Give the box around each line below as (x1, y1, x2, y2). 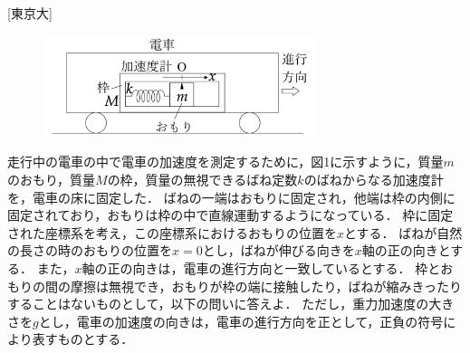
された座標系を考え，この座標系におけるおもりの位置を (7, 223, 337, 242)
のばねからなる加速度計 (303, 169, 444, 188)
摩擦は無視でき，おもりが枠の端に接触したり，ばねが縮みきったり (70, 276, 463, 295)
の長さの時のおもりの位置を (7, 241, 172, 260)
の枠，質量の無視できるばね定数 (107, 169, 298, 188)
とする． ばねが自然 (344, 223, 463, 242)
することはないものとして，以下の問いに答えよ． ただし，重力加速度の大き (7, 294, 455, 313)
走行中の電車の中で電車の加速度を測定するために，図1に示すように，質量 (7, 152, 444, 171)
